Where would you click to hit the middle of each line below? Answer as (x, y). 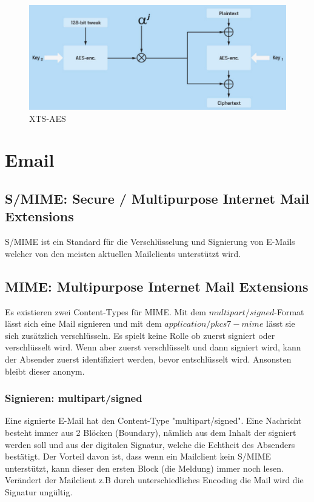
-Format (289, 311)
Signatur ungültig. (39, 491)
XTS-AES (48, 118)
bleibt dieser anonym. (45, 371)
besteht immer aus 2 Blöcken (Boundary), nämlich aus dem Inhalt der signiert (151, 432)
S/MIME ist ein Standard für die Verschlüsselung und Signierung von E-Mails (150, 242)
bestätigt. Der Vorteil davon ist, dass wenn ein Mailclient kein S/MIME (138, 456)
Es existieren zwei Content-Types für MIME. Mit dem (106, 311)
